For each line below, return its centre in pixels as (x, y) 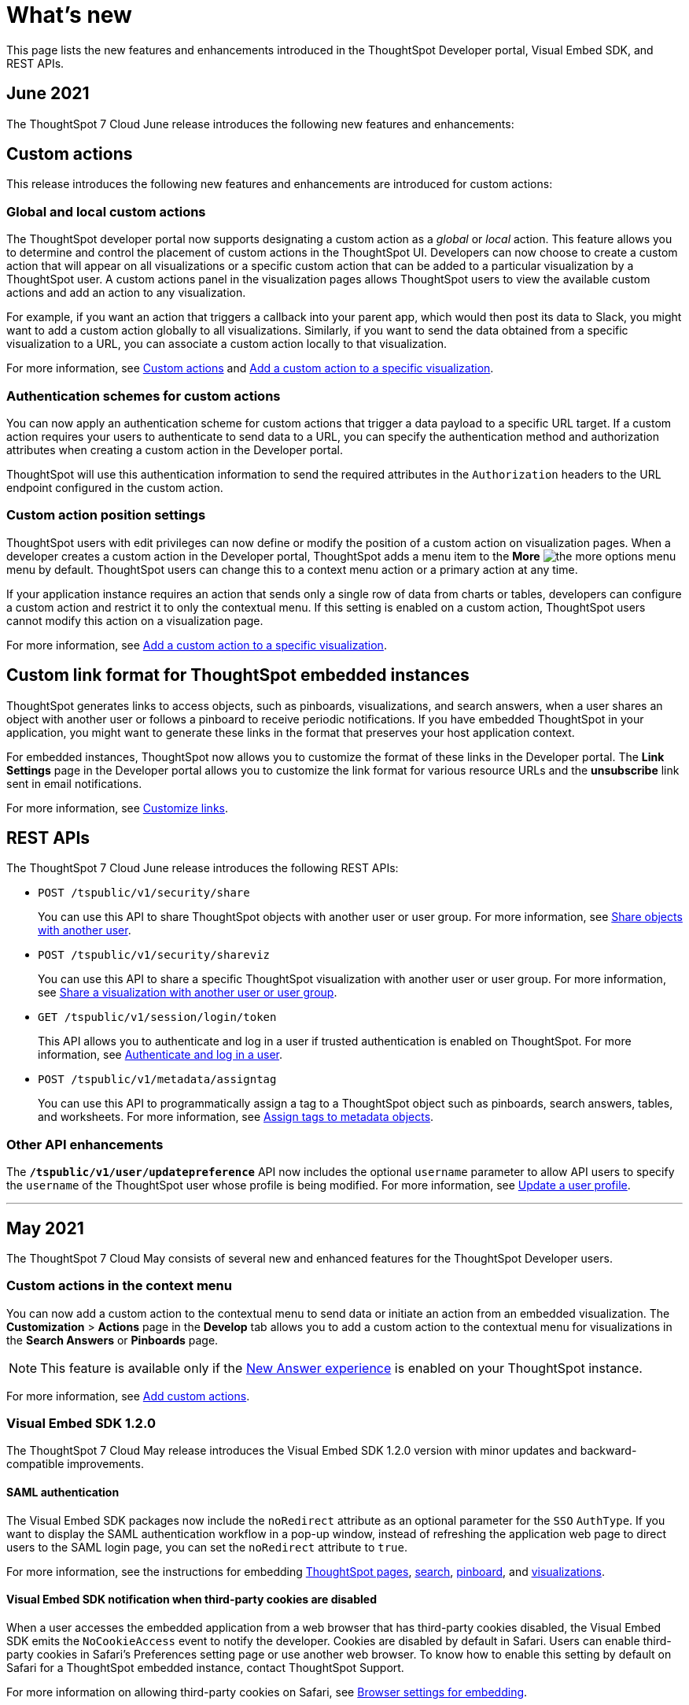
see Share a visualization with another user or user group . (188, 993)
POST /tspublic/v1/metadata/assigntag (157, 1080)
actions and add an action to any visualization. (126, 293)
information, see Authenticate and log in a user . (160, 1055)
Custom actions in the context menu (119, 1286)
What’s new (69, 15)
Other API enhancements (85, 1144)
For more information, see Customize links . (117, 808)
